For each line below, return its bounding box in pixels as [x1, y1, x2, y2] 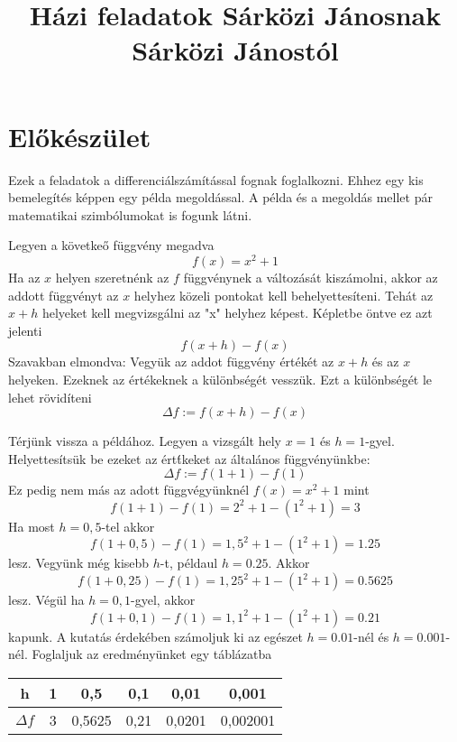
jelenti [8, 320, 42, 339]
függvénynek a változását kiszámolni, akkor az [183, 267, 438, 286]
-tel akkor [101, 516, 155, 535]
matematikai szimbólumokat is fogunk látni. [8, 205, 252, 224]
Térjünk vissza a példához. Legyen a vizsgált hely [8, 431, 282, 450]
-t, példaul [160, 553, 218, 572]
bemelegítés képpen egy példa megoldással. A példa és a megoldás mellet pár [8, 188, 433, 207]
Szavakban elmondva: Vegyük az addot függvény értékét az [8, 352, 334, 371]
